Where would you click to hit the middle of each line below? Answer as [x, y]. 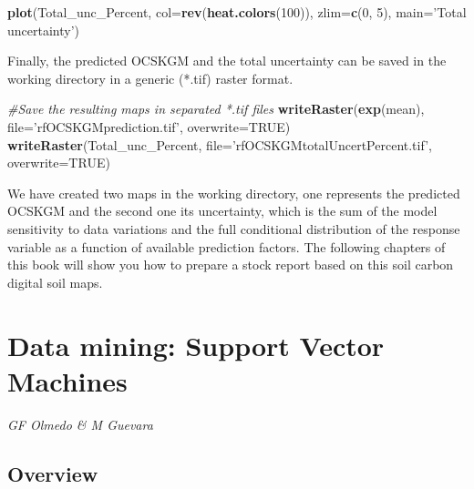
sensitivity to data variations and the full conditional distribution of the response [234, 228]
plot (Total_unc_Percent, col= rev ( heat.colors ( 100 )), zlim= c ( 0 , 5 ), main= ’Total [237, 12]
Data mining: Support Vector [196, 345]
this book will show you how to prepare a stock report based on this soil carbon [231, 265]
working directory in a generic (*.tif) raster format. [150, 78]
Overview [53, 473]
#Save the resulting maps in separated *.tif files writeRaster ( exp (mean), [216, 109]
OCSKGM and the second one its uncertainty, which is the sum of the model [222, 211]
